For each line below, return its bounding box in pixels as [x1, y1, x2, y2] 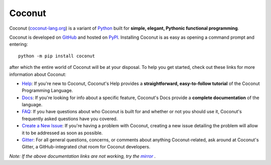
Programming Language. [22, 88, 73, 94]
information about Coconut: [9, 71, 66, 77]
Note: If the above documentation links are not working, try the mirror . [9, 153, 156, 159]
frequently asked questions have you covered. [22, 116, 118, 122]
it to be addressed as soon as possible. [22, 130, 103, 136]
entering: [9, 41, 28, 47]
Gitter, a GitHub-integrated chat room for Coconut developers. [22, 144, 151, 150]
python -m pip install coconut [18, 53, 95, 59]
